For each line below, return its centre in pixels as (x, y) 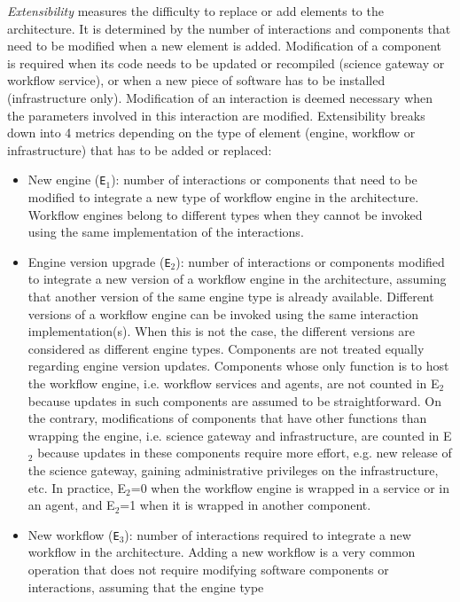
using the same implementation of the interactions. (166, 232)
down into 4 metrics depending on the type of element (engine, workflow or (211, 133)
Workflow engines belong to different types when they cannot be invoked (225, 214)
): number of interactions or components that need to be (264, 180)
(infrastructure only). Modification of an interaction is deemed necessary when (220, 97)
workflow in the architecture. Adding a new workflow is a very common (222, 552)
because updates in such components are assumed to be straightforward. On (234, 400)
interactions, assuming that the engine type (146, 586)
